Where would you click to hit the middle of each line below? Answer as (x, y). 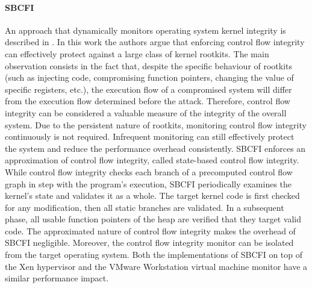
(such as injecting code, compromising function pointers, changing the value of (149, 77)
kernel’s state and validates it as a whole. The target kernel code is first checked (152, 196)
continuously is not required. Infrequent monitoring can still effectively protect (150, 136)
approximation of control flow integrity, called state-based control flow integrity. (152, 160)
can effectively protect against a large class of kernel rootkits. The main (137, 53)
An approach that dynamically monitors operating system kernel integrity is (145, 30)
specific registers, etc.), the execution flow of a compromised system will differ (148, 89)
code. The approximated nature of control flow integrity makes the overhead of (150, 230)
